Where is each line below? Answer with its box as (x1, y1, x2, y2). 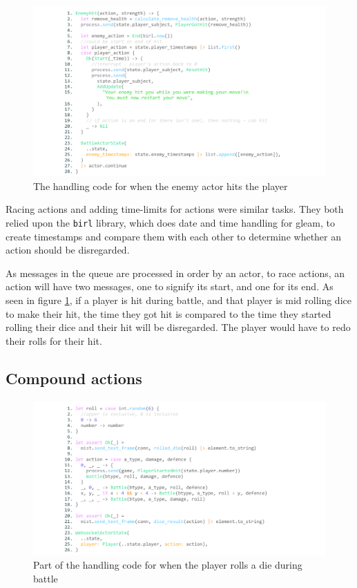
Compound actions (6, 367, 142, 388)
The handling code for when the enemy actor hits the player (33, 178, 288, 193)
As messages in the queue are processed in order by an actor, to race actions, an (6, 265, 345, 280)
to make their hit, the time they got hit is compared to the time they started (6, 306, 331, 321)
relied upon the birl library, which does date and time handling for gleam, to (6, 215, 335, 229)
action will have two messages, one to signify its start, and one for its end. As (6, 279, 334, 294)
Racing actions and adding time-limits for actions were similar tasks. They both (6, 202, 344, 216)
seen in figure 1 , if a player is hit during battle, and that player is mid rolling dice (6, 293, 351, 307)
